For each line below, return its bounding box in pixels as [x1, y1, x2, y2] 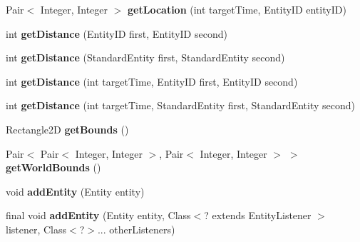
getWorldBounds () [6, 160, 101, 175]
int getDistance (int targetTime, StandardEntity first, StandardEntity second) [6, 98, 355, 113]
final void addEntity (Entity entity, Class [6, 208, 191, 223]
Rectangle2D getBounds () [6, 121, 129, 136]
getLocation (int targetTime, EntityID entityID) [128, 2, 346, 16]
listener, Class [6, 221, 67, 236]
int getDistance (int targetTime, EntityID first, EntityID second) [6, 74, 298, 89]
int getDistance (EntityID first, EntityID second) [6, 26, 227, 41]
